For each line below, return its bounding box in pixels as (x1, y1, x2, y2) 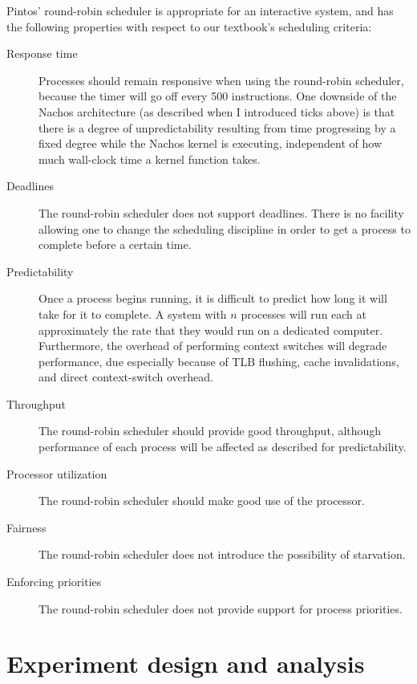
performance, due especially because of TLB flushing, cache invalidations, (38, 352, 399, 369)
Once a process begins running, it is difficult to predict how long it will (38, 290, 387, 307)
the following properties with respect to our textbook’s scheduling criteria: (6, 18, 372, 35)
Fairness (6, 519, 47, 535)
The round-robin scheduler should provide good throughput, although (38, 422, 382, 439)
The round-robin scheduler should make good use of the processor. (38, 492, 365, 509)
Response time (6, 45, 78, 62)
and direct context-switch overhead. (38, 368, 213, 385)
